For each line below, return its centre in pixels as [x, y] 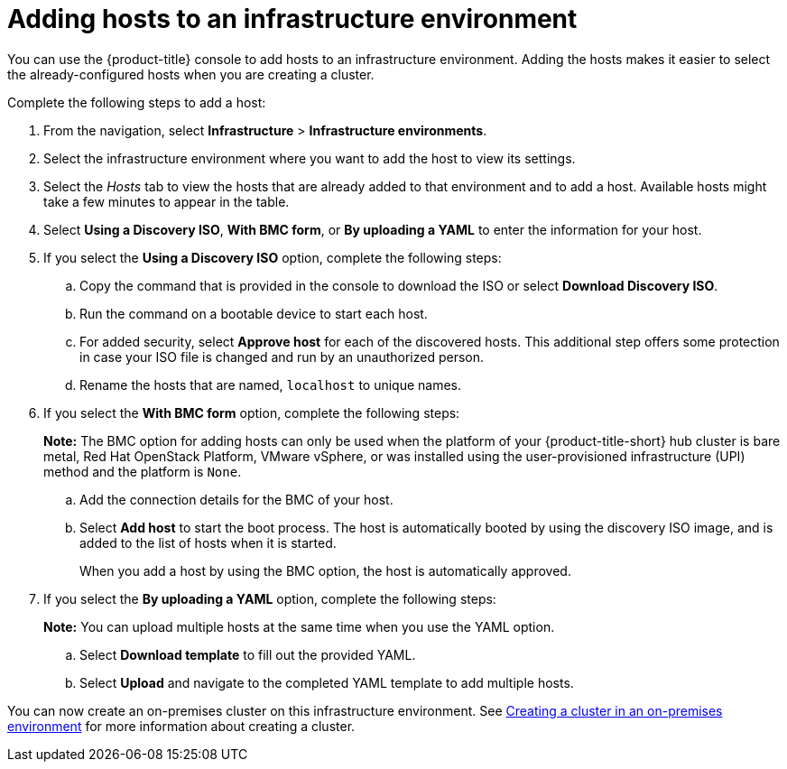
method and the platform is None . [143, 471]
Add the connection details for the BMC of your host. [236, 499]
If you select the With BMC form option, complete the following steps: [252, 412]
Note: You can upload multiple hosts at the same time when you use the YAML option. [299, 626]
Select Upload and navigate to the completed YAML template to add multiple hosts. [327, 682]
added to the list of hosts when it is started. [208, 542]
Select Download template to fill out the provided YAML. [248, 654]
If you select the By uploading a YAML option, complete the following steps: [270, 598]
